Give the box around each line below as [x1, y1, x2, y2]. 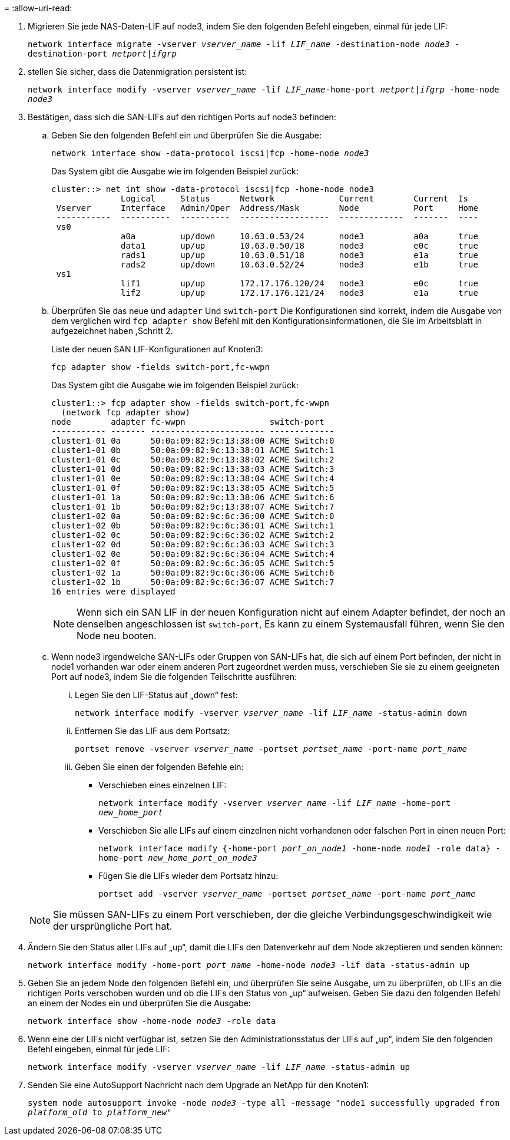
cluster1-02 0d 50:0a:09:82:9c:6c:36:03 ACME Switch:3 [51, 540, 335, 549]
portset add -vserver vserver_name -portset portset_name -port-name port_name [98, 889, 476, 898]
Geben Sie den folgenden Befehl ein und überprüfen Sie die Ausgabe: [51, 130, 322, 140]
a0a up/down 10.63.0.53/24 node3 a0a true [121, 232, 478, 241]
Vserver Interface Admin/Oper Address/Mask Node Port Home [56, 203, 478, 213]
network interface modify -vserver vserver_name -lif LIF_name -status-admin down [75, 708, 467, 718]
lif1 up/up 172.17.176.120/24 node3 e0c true [121, 279, 478, 288]
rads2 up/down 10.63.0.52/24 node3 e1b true [121, 260, 478, 269]
